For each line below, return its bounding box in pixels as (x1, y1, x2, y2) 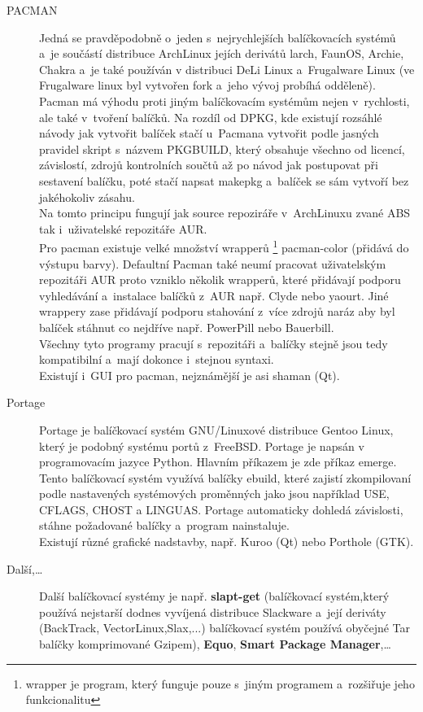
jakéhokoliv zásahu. (39, 188, 135, 205)
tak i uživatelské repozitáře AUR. (39, 220, 207, 237)
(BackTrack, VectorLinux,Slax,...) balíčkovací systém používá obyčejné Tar (39, 619, 411, 636)
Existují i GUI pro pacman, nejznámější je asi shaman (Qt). (39, 366, 340, 383)
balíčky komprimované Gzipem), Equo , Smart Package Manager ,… (39, 636, 391, 653)
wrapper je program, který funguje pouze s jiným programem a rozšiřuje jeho (25, 675, 415, 692)
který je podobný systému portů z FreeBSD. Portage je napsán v (39, 437, 364, 454)
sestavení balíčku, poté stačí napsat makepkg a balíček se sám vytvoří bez (39, 172, 409, 189)
